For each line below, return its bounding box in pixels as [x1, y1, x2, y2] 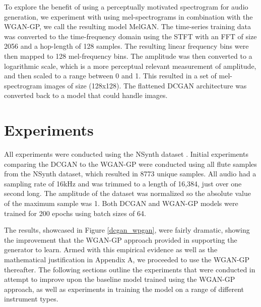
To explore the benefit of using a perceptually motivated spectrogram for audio [4, 2, 248, 12]
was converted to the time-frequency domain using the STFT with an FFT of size [4, 31, 257, 41]
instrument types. [4, 293, 58, 304]
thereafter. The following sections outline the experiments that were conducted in [4, 264, 255, 274]
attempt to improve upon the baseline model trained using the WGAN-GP [4, 274, 235, 284]
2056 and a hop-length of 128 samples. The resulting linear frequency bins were [4, 41, 249, 51]
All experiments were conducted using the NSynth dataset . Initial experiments [4, 149, 248, 159]
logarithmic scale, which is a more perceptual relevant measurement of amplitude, [4, 60, 256, 71]
